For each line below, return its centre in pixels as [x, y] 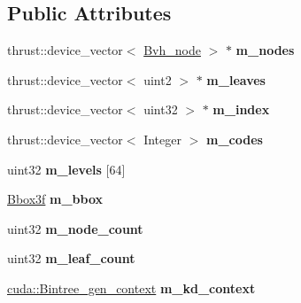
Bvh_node [172, 50]
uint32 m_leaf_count [71, 258]
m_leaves [236, 79]
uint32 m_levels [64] [66, 169]
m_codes [234, 139]
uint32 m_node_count [75, 228]
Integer [162, 139]
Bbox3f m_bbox [55, 199]
